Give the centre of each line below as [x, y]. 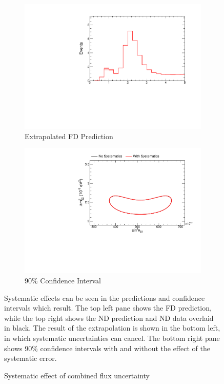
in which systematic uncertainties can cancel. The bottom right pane [112, 338]
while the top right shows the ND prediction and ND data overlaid [109, 318]
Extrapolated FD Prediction [69, 136]
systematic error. [30, 358]
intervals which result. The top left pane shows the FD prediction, [108, 308]
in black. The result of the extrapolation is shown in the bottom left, [112, 328]
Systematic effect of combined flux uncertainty [77, 375]
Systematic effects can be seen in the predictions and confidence [105, 297]
